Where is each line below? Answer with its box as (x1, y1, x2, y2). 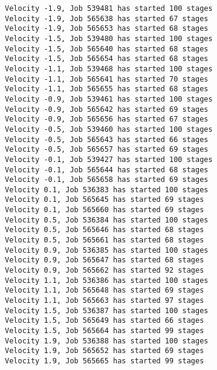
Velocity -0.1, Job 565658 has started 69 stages (5, 175, 209, 184)
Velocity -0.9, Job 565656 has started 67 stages (5, 115, 209, 124)
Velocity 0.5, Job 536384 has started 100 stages (5, 215, 209, 224)
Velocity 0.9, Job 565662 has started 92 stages (5, 266, 204, 275)
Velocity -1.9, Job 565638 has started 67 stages (5, 14, 209, 23)
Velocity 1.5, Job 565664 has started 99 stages (5, 326, 204, 335)
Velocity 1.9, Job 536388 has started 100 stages (5, 336, 209, 345)
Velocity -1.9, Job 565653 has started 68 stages (5, 24, 209, 33)
